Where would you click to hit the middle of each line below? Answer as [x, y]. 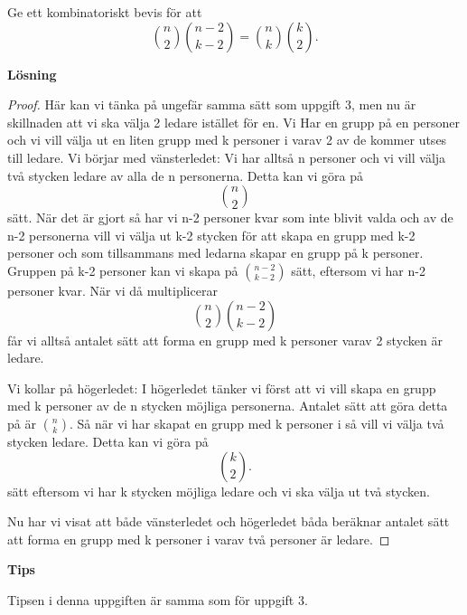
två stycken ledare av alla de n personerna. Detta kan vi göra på [186, 175]
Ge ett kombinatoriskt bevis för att [105, 12]
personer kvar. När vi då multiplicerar [112, 290]
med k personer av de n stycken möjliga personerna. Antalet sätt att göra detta [228, 406]
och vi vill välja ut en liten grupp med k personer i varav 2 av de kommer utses [227, 140]
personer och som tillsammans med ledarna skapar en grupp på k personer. [215, 253]
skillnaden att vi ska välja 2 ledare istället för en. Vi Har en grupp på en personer [234, 122]
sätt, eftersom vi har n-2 [358, 270]
